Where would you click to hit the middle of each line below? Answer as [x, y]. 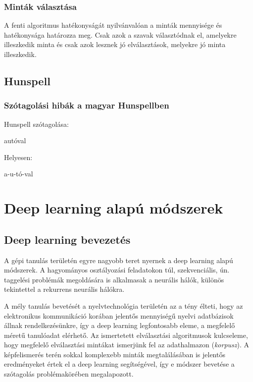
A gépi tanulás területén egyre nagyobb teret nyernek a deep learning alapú [119, 260]
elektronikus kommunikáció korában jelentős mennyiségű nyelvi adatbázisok [119, 315]
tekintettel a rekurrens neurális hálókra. [64, 289]
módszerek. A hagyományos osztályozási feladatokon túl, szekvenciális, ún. [117, 270]
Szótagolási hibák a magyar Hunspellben [87, 105]
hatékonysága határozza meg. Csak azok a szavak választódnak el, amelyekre [120, 34]
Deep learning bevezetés [67, 239]
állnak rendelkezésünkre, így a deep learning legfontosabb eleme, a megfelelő [120, 325]
